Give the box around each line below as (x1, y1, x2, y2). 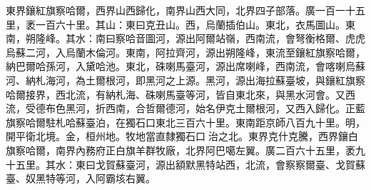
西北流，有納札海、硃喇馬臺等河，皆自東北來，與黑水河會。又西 (55, 86, 355, 101)
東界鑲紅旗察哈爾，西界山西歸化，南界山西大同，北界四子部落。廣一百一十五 (6, 3, 365, 17)
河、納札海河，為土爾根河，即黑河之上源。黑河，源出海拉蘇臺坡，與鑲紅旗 (6, 72, 355, 87)
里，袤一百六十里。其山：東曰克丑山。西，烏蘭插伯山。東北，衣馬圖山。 (6, 16, 345, 31)
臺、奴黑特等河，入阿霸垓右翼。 (6, 171, 156, 186)
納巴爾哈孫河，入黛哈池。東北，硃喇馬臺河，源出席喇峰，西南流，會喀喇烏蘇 (6, 59, 365, 74)
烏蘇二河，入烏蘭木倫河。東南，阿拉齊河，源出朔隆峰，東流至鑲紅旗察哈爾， (6, 44, 365, 59)
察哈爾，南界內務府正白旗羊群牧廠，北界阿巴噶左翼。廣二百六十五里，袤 (15, 142, 355, 157)
